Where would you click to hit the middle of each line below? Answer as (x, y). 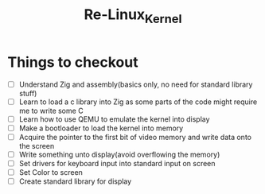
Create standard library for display (75, 181)
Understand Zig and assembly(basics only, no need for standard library (136, 84)
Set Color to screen (51, 172)
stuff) (28, 93)
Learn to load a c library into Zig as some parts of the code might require (138, 102)
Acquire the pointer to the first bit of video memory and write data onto (135, 137)
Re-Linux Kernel (133, 16)
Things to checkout (73, 62)
